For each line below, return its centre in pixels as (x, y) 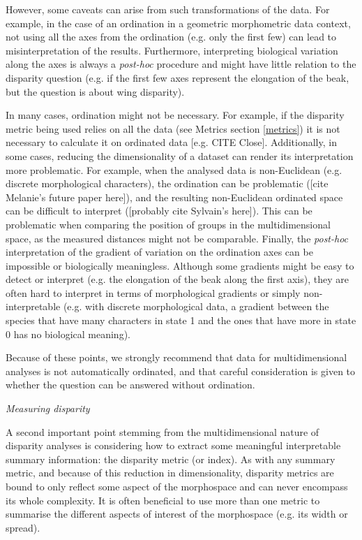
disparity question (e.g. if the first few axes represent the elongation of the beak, (178, 77)
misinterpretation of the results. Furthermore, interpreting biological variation (172, 50)
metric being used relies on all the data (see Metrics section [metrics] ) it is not (173, 128)
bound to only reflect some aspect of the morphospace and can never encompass (177, 486)
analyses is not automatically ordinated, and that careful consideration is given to (181, 371)
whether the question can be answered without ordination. (130, 385)
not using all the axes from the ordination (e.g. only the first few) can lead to (171, 37)
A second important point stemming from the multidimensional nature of (163, 431)
